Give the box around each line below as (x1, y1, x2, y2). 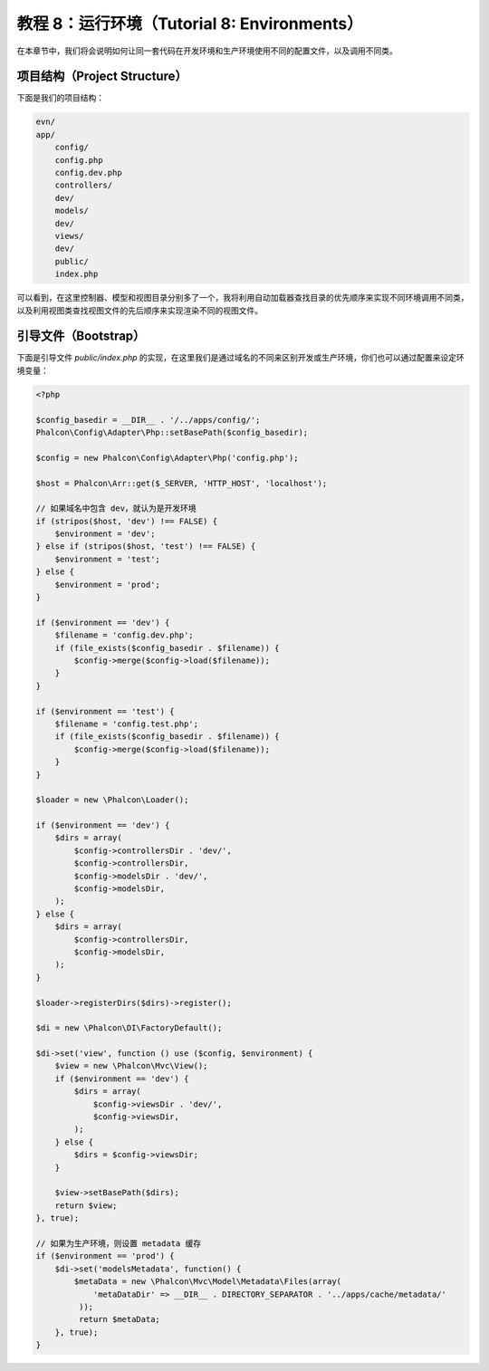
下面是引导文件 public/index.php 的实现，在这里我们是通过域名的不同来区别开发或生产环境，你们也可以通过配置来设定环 (16, 352, 465, 363)
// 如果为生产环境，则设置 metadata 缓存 (35, 1238, 202, 1249)
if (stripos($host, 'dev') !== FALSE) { (35, 516, 217, 526)
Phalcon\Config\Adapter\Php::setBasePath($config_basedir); (35, 427, 309, 437)
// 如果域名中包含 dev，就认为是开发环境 (35, 503, 197, 513)
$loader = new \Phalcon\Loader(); (35, 795, 189, 805)
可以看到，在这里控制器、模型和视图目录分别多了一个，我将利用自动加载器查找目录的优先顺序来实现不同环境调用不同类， (16, 292, 469, 303)
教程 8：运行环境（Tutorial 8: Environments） (16, 14, 363, 34)
